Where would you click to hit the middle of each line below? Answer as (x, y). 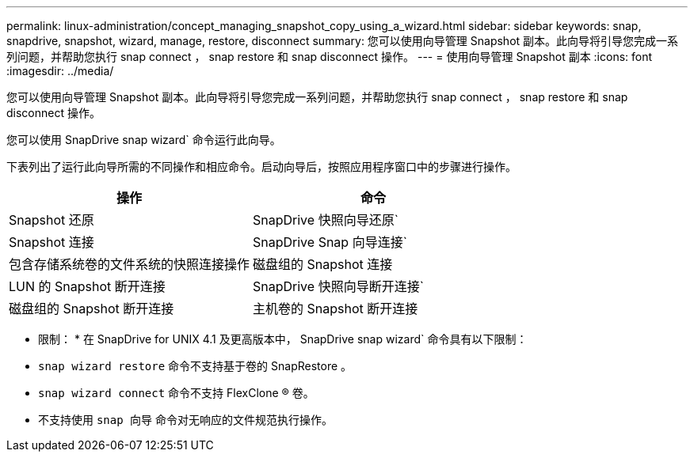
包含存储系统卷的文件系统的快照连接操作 (130, 264)
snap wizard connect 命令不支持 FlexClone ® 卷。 (176, 393)
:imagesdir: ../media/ (60, 71)
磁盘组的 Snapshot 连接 (323, 264)
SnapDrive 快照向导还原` (326, 220)
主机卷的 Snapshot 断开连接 (336, 308)
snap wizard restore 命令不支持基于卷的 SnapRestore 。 (195, 366)
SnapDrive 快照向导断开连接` (338, 286)
